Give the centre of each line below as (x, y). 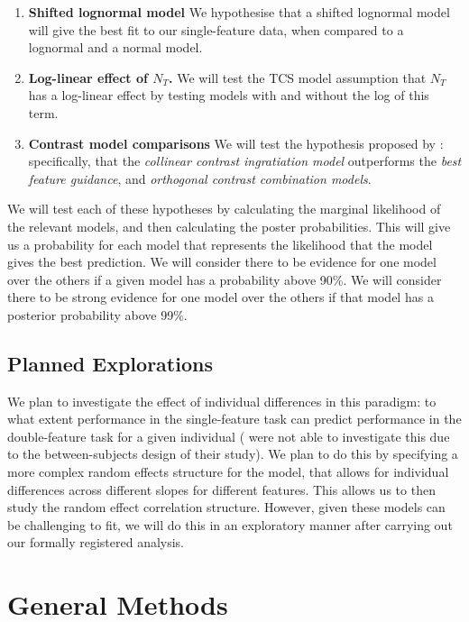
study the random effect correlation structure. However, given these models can (226, 507)
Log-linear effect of (88, 77)
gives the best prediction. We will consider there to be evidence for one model (222, 262)
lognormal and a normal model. (115, 47)
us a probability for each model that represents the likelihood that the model (220, 244)
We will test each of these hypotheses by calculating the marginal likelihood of (224, 209)
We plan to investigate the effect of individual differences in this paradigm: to (222, 401)
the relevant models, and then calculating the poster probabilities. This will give (229, 226)
